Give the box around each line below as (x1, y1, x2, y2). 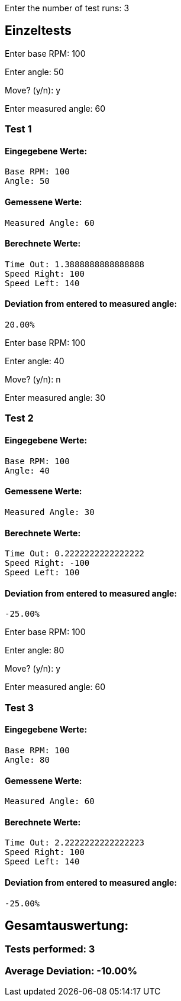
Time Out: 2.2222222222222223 (5, 838, 145, 848)
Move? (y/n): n (5, 374, 61, 385)
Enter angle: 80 (5, 645, 64, 656)
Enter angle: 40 (5, 356, 64, 367)
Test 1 (5, 123, 32, 135)
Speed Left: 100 (5, 568, 80, 578)
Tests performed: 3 (5, 943, 95, 955)
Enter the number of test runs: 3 (5, 3, 130, 13)
